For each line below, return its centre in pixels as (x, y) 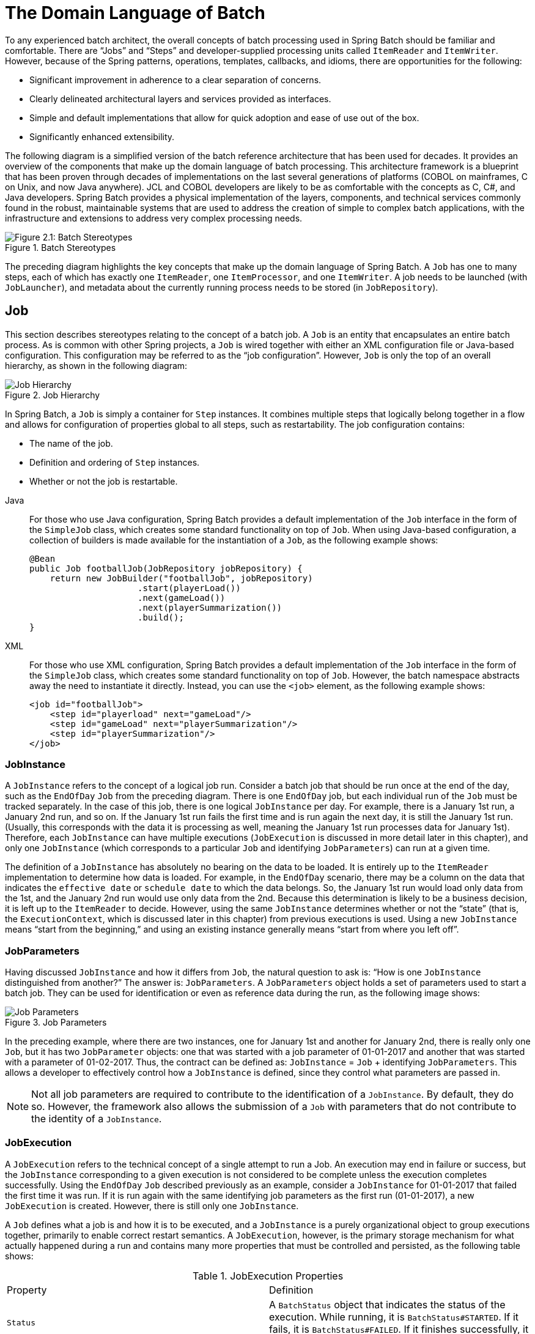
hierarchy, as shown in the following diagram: (96, 365)
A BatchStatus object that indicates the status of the (387, 1304)
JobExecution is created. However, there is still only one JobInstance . (152, 1205)
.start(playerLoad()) (189, 588)
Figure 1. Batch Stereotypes (61, 247)
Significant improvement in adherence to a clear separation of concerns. (175, 80)
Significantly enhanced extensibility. (102, 136)
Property (27, 1290)
